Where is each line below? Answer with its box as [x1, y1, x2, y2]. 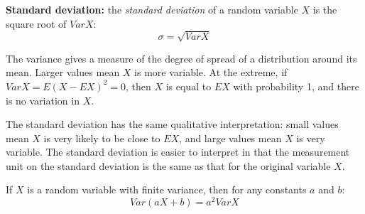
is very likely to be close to [43, 130, 160, 145]
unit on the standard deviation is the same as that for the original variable [6, 158, 331, 173]
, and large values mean [179, 130, 282, 145]
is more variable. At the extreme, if [134, 65, 288, 80]
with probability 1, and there [233, 78, 359, 93]
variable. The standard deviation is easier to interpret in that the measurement [6, 144, 350, 159]
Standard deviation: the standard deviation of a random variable [6, 2, 298, 16]
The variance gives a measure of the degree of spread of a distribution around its [6, 50, 357, 65]
